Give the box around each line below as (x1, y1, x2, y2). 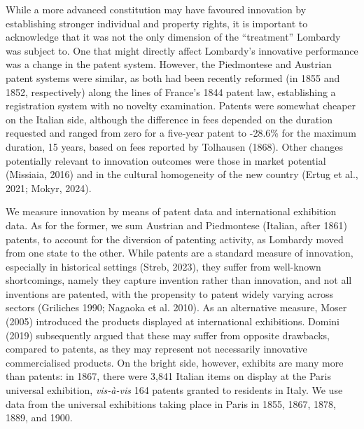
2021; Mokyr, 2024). (6, 180, 92, 195)
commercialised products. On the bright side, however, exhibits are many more (6, 355, 344, 369)
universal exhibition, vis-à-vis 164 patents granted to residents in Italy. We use (6, 383, 343, 397)
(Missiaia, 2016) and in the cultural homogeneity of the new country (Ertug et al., (6, 167, 358, 182)
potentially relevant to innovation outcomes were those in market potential (6, 153, 326, 168)
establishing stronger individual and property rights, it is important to (6, 15, 308, 30)
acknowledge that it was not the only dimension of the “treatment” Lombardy (6, 29, 341, 44)
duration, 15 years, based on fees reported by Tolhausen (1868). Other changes (6, 139, 344, 154)
